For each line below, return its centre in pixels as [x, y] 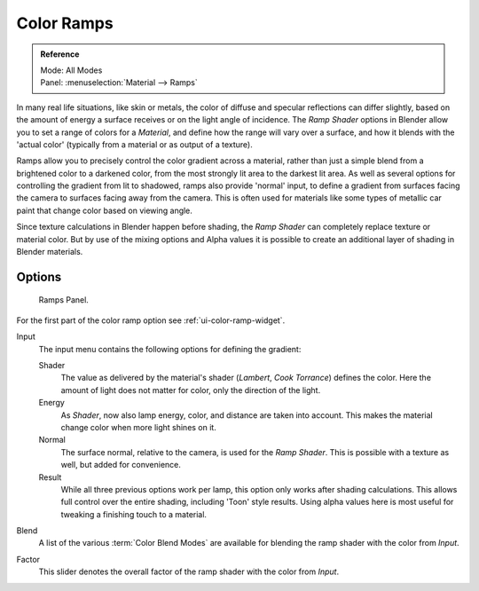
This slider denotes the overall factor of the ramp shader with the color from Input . [189, 571]
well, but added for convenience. [121, 465]
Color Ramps [65, 23]
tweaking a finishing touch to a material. [134, 514]
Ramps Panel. [63, 300]
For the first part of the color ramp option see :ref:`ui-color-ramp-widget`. [151, 320]
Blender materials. [50, 252]
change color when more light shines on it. [138, 427]
